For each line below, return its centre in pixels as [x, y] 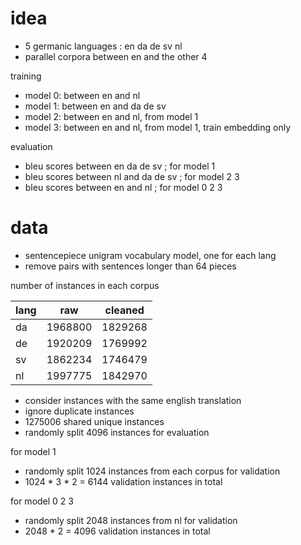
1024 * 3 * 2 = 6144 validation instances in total [123, 481]
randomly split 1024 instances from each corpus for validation [152, 471]
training [26, 76]
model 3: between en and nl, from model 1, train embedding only [158, 127]
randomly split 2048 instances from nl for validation [131, 520]
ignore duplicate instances [79, 411]
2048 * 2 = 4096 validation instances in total [117, 531]
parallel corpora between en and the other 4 [116, 56]
